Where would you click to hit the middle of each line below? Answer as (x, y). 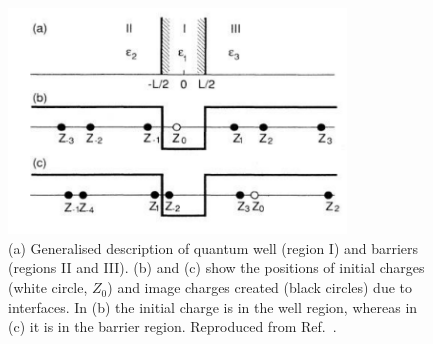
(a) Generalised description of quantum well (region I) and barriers (213, 247)
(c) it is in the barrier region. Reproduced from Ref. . (172, 326)
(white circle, (48, 287)
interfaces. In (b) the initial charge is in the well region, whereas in (213, 306)
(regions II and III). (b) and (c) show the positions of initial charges (216, 267)
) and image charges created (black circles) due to (260, 287)
